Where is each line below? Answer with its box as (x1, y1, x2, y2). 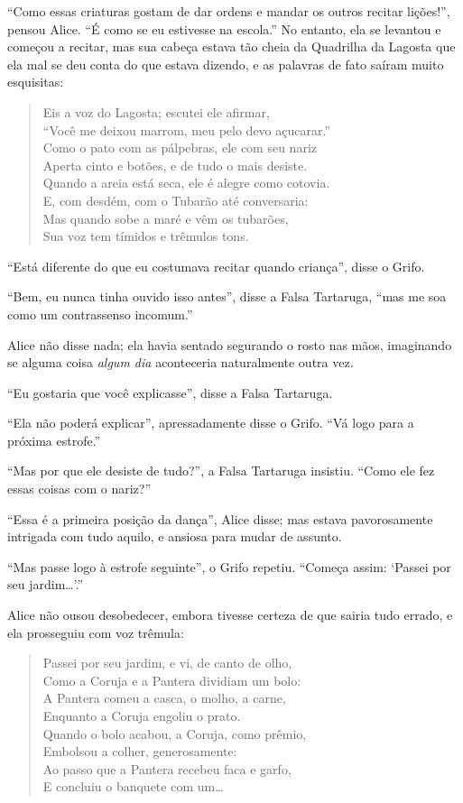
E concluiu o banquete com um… (42, 777, 224, 796)
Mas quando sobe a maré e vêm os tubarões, (42, 208, 289, 227)
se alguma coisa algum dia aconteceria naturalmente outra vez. (7, 353, 354, 372)
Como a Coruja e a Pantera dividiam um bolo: (42, 670, 301, 689)
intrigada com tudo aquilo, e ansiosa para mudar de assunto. (7, 527, 342, 546)
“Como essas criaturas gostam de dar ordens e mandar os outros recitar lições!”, (7, 2, 450, 20)
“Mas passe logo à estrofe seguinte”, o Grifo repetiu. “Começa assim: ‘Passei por (7, 557, 451, 576)
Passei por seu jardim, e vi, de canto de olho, (42, 653, 292, 672)
